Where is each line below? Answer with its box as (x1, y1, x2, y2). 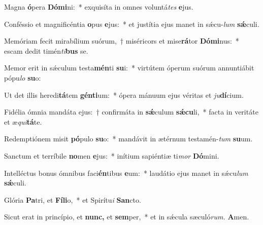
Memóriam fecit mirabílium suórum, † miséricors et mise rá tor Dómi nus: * (4, 35, 239, 46)
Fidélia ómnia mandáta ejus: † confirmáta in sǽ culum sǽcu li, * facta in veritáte (4, 106, 258, 117)
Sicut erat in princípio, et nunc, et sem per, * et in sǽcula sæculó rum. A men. (4, 211, 249, 222)
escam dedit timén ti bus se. (4, 45, 88, 56)
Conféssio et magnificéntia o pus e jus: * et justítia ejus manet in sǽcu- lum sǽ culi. (4, 18, 259, 29)
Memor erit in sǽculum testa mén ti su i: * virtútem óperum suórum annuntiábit (4, 62, 254, 73)
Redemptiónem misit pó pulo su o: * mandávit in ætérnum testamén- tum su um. (4, 133, 253, 144)
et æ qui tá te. (4, 116, 42, 127)
